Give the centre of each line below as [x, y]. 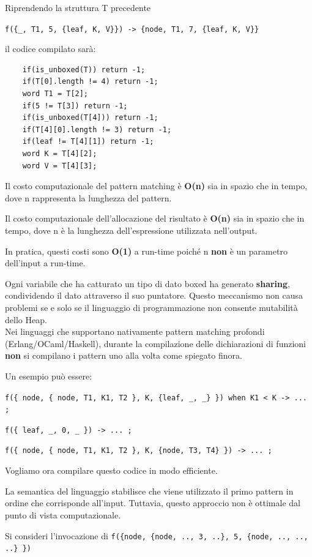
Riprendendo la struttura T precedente [78, 7]
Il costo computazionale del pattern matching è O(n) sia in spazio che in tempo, [156, 186]
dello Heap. [26, 319]
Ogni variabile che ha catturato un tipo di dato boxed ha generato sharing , [147, 283]
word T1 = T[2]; [55, 94]
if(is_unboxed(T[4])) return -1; [90, 118]
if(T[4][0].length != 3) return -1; [97, 129]
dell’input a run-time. [45, 263]
